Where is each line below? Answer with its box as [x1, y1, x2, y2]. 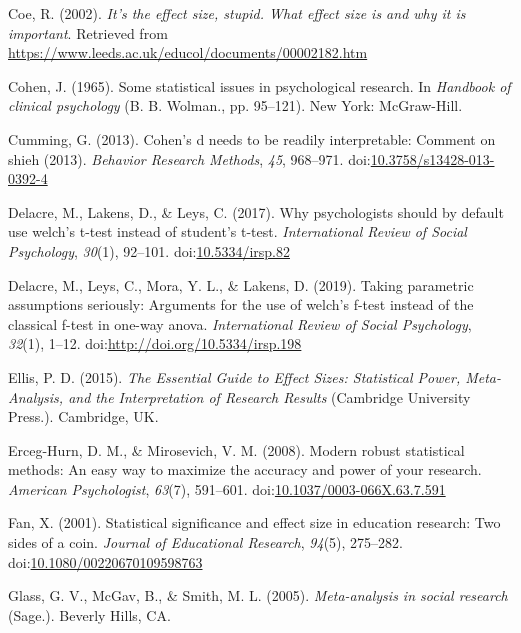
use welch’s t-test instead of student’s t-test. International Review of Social [8, 221, 467, 242]
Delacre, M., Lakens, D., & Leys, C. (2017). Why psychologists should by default [8, 201, 504, 222]
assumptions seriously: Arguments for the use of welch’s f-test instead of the [8, 294, 474, 315]
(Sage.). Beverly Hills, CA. [8, 604, 171, 625]
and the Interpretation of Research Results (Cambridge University [68, 386, 471, 407]
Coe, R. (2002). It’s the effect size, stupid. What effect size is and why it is [8, 3, 466, 23]
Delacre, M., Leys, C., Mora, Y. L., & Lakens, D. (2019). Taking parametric [8, 274, 474, 295]
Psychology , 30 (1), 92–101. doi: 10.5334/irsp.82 [8, 240, 290, 261]
